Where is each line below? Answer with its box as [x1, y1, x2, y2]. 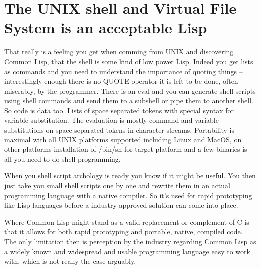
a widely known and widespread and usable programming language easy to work [4, 246, 250, 256]
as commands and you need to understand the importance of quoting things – [4, 66, 243, 76]
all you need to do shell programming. [4, 153, 121, 164]
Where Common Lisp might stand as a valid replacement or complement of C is [4, 216, 249, 227]
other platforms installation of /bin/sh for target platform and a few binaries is [4, 144, 247, 154]
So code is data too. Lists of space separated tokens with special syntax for [4, 105, 234, 115]
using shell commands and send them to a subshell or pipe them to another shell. [4, 95, 253, 106]
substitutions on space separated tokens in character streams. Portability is [4, 125, 234, 135]
